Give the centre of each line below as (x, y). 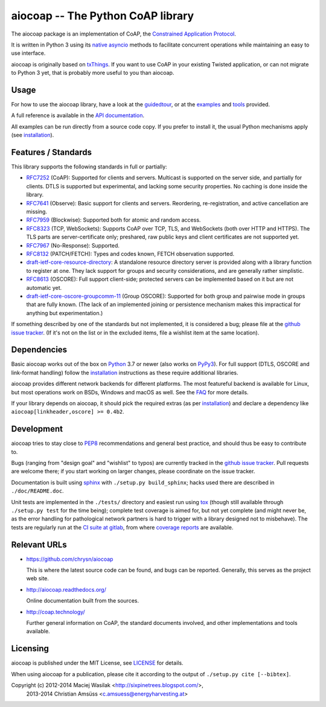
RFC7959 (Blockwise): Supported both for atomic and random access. (113, 220)
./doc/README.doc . (37, 491)
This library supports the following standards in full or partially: (89, 167)
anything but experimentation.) (65, 313)
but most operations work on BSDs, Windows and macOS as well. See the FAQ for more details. (130, 392)
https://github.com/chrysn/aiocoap (70, 559)
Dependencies (39, 350)
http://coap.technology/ (56, 612)
